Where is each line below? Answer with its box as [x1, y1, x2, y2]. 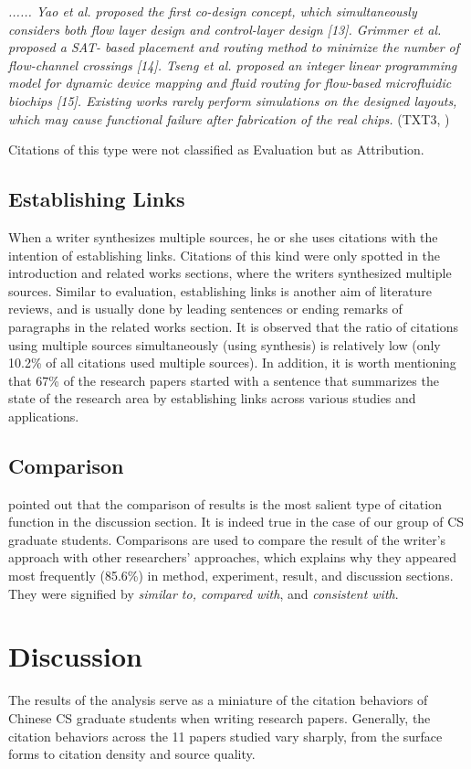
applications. [8, 406, 79, 425]
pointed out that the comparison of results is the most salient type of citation [8, 494, 442, 513]
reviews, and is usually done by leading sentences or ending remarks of [8, 299, 403, 318]
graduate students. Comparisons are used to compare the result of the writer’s [8, 529, 446, 549]
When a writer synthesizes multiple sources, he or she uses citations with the [8, 227, 438, 246]
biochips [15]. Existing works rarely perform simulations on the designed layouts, [8, 91, 457, 110]
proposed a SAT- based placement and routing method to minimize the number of [8, 37, 460, 57]
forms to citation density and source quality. [8, 744, 256, 764]
